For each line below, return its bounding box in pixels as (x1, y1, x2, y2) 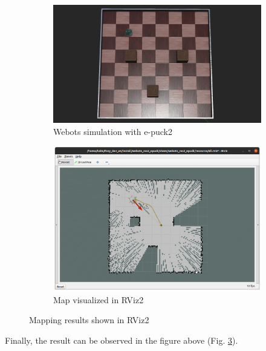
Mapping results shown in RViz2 (29, 313, 149, 326)
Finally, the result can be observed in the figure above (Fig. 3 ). (5, 334, 238, 346)
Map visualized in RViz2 (53, 293, 144, 306)
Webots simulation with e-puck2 (53, 125, 172, 137)
